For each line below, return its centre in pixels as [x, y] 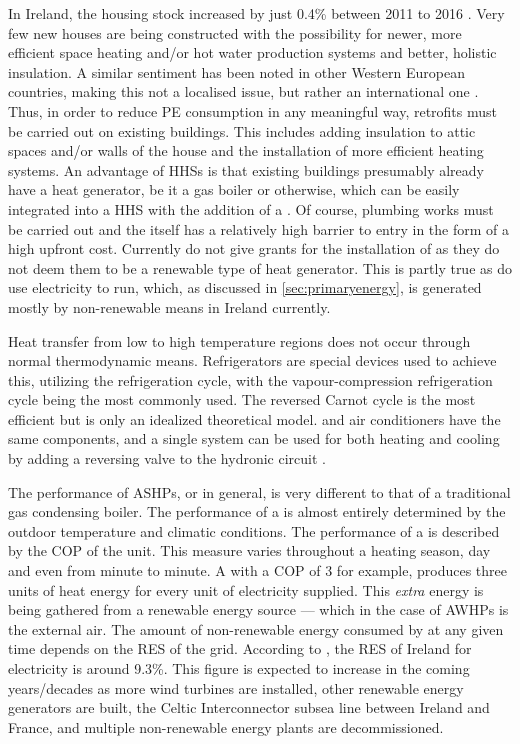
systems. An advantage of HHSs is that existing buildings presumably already [246, 169]
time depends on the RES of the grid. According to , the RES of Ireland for [240, 648]
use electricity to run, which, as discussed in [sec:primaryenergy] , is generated [245, 287]
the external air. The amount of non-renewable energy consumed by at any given [256, 628]
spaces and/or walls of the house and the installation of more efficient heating [246, 150]
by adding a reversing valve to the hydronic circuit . [167, 458]
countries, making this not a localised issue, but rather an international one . [243, 91]
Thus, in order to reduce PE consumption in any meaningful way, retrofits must [252, 110]
